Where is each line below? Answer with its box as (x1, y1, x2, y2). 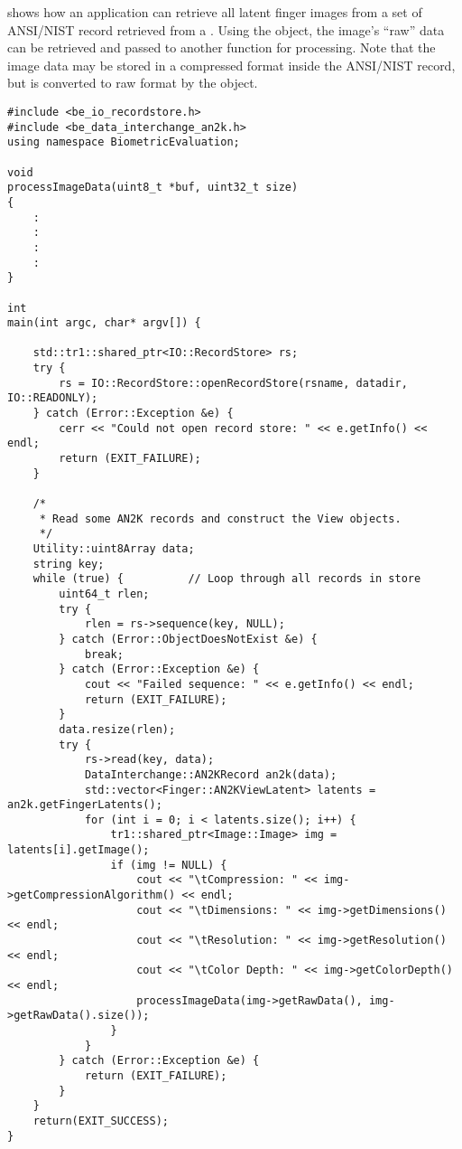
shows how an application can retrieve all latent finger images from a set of (7, 3, 422, 21)
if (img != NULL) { (110, 858, 227, 871)
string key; (32, 557, 105, 570)
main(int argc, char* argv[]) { (7, 316, 201, 330)
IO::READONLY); (7, 391, 98, 405)
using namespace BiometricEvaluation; (7, 136, 240, 149)
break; (84, 647, 124, 661)
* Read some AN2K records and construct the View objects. (39, 512, 402, 525)
